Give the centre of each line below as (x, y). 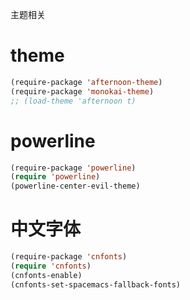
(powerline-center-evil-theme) (75, 186)
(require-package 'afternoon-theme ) (86, 82)
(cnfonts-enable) (46, 275)
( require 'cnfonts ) (51, 266)
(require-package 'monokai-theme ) (82, 91)
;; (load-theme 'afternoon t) (73, 101)
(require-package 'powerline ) (73, 168)
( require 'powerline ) (55, 177)
